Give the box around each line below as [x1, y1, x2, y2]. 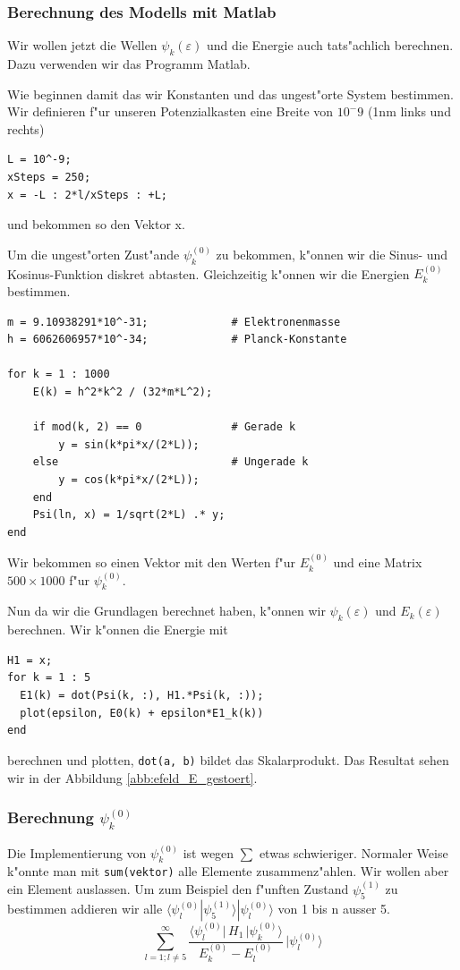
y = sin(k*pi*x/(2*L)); [58, 438, 200, 451]
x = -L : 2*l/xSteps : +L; [7, 188, 167, 201]
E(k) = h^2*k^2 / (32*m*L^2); [32, 385, 213, 398]
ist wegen [183, 843, 234, 862]
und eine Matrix [333, 553, 422, 572]
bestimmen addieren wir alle [7, 899, 163, 918]
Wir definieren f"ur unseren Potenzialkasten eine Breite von [7, 102, 334, 121]
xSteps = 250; [7, 170, 91, 183]
